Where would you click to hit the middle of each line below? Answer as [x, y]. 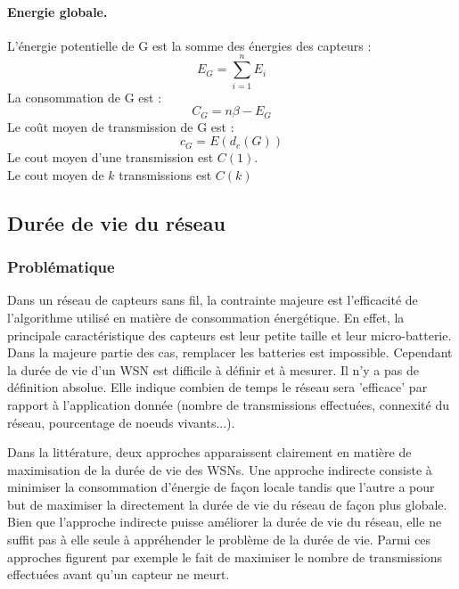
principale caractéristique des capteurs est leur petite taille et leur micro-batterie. [229, 335]
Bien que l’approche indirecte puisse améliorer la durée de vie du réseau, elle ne [225, 522]
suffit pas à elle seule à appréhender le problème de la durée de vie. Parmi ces [219, 540]
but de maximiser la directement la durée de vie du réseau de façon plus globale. [227, 504]
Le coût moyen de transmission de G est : [121, 126]
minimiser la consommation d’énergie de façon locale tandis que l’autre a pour [221, 487]
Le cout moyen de [56, 174]
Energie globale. [57, 11]
